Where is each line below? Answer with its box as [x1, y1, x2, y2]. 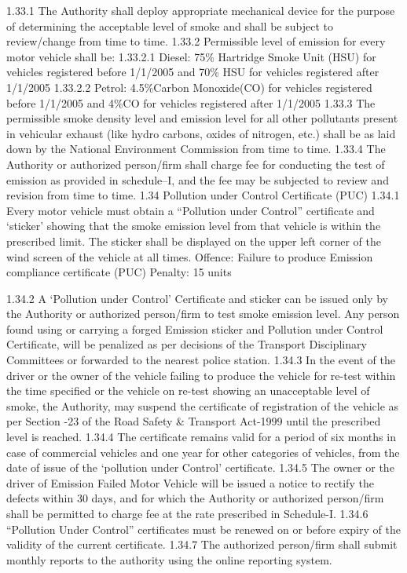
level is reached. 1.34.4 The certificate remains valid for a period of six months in [6, 429, 396, 445]
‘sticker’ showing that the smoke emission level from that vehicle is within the [6, 217, 381, 234]
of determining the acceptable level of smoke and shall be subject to [6, 17, 333, 34]
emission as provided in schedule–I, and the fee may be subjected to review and [6, 171, 389, 188]
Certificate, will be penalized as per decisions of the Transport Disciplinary [6, 336, 367, 352]
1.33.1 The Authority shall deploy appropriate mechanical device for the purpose [6, 2, 395, 18]
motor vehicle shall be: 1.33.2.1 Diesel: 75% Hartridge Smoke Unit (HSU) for [6, 48, 376, 64]
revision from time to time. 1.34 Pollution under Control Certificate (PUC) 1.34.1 [6, 187, 400, 203]
